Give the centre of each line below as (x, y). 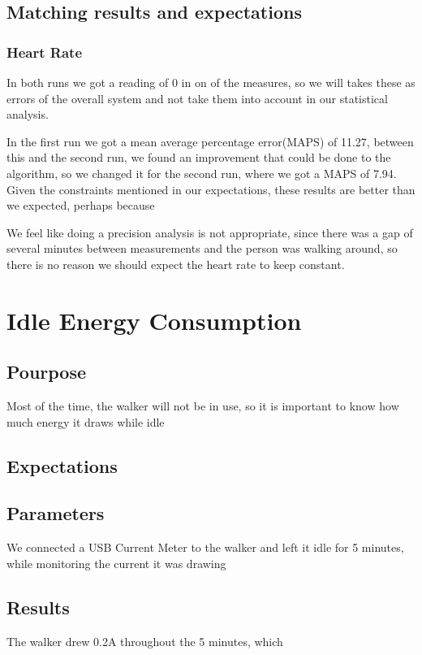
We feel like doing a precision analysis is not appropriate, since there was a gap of (210, 232)
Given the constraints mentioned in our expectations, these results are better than (211, 189)
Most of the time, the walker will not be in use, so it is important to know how (203, 406)
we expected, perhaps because (81, 205)
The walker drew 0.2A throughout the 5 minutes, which (145, 641)
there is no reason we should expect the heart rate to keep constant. (176, 264)
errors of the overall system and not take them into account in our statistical (197, 98)
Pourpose (47, 372)
